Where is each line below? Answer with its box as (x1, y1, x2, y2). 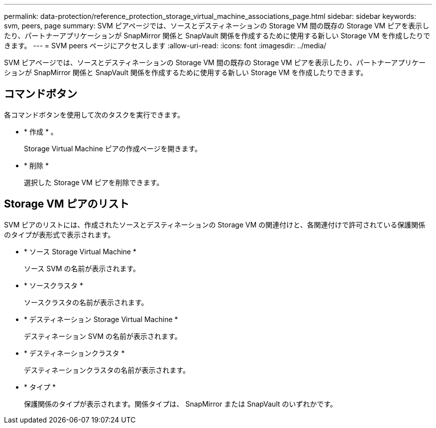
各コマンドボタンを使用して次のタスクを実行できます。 (4, 110, 185, 119)
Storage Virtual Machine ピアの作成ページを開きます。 (24, 144, 202, 153)
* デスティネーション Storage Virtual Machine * (24, 315, 178, 323)
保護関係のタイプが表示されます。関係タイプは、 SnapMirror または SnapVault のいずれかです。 (24, 399, 337, 408)
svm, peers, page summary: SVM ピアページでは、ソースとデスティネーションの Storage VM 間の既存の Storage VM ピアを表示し (4, 21, 430, 30)
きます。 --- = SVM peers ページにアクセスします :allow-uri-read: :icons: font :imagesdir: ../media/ (4, 41, 327, 50)
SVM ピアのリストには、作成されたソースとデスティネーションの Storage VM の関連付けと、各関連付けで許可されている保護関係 (4, 220, 426, 229)
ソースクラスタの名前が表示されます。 (24, 298, 148, 307)
